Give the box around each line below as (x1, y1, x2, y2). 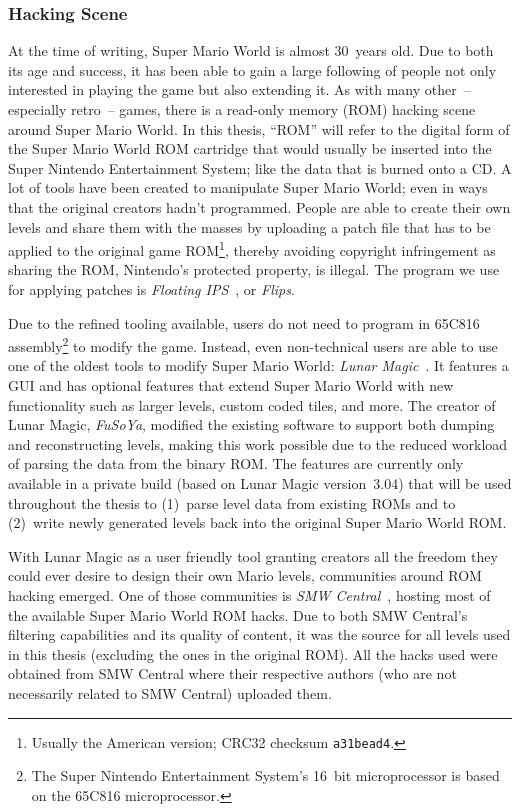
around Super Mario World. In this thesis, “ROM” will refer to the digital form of (8, 118, 510, 139)
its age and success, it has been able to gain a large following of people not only (8, 59, 497, 80)
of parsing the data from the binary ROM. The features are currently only (8, 453, 464, 474)
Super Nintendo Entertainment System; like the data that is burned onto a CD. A (8, 157, 512, 178)
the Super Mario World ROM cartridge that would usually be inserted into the (8, 138, 492, 159)
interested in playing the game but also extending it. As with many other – (8, 79, 471, 100)
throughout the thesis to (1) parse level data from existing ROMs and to (8, 492, 456, 513)
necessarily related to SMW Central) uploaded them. (8, 682, 332, 703)
